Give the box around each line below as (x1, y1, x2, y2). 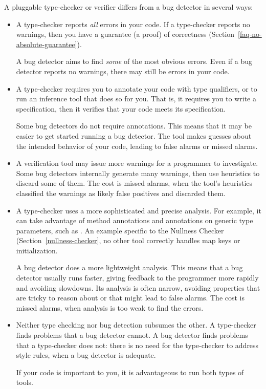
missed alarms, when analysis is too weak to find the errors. (16, 302, 204, 313)
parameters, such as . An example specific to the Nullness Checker (16, 225, 224, 235)
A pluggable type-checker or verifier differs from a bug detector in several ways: (4, 2, 253, 12)
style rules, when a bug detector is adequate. (16, 350, 156, 360)
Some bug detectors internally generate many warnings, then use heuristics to (16, 167, 260, 178)
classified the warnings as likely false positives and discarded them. (16, 187, 226, 198)
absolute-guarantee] (16, 38, 77, 49)
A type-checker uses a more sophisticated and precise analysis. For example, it (16, 205, 261, 215)
